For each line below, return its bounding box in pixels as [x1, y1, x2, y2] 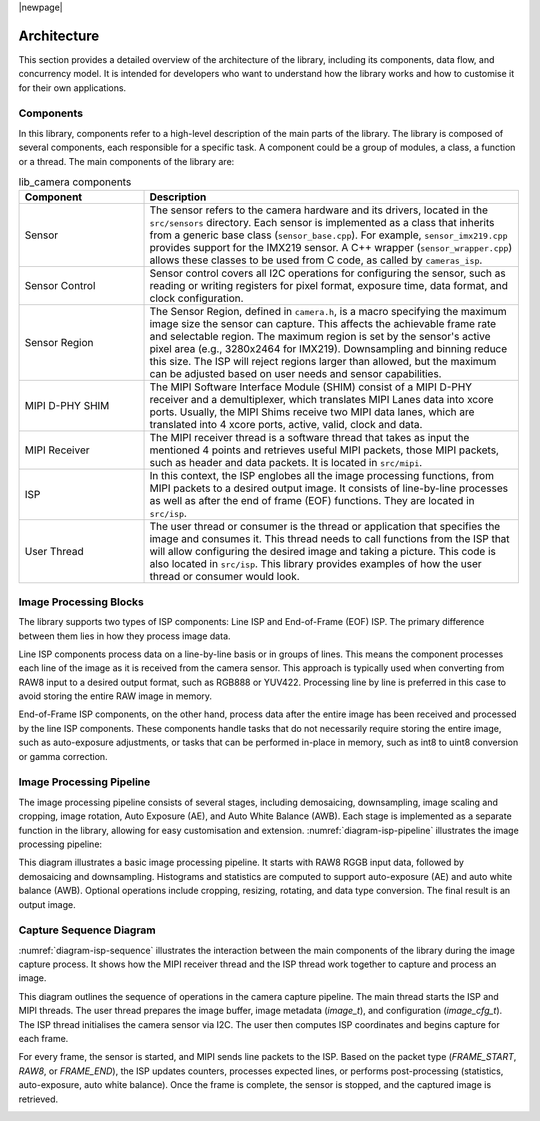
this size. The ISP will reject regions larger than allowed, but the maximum [149, 355, 497, 369]
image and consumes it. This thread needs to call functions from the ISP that [149, 532, 510, 546]
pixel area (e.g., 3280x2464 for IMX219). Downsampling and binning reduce [149, 342, 508, 356]
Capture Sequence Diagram [18, 923, 157, 937]
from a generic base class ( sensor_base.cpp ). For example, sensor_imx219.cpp [149, 228, 508, 242]
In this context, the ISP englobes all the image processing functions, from [149, 469, 495, 483]
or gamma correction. [18, 750, 109, 762]
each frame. [18, 1033, 69, 1044]
